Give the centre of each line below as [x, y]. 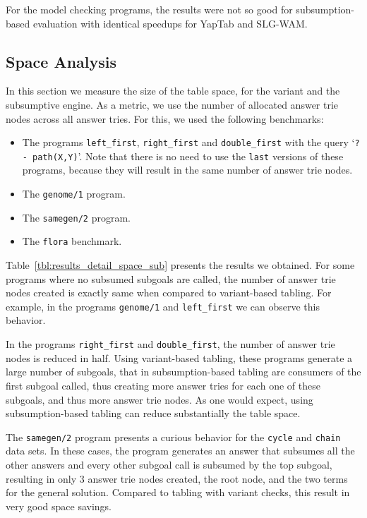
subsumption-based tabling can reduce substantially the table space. [153, 413]
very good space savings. [59, 506]
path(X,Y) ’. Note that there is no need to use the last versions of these [188, 156]
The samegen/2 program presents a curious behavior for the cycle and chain [173, 436]
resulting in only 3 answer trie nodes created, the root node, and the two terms [177, 478]
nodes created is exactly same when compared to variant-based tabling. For [169, 293]
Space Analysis [61, 61]
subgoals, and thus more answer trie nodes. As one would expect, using [160, 399]
